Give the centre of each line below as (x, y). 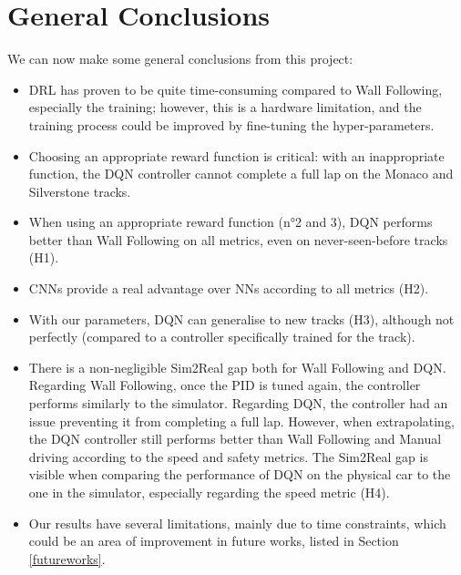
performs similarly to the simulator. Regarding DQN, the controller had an (238, 403)
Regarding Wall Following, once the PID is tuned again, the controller (225, 385)
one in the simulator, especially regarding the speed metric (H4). (209, 492)
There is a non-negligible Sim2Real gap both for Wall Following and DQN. (237, 367)
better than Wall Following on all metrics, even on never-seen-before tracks (238, 239)
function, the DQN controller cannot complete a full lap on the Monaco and (241, 174)
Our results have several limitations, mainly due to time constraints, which (237, 523)
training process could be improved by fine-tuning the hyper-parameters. (231, 124)
